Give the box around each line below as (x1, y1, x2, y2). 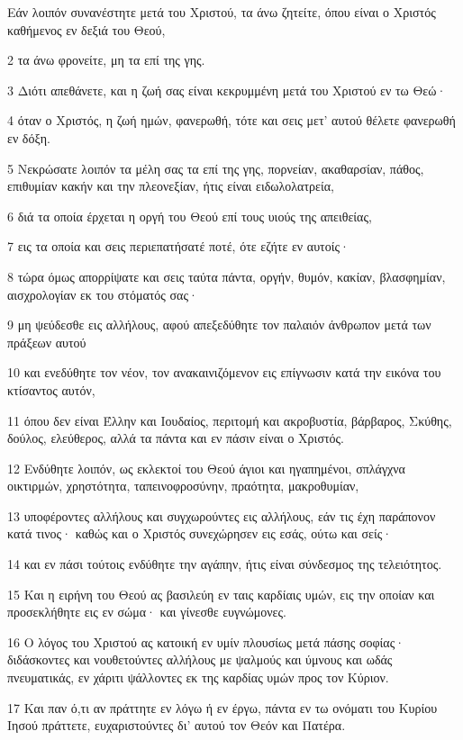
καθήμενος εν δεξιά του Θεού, (7, 20, 166, 39)
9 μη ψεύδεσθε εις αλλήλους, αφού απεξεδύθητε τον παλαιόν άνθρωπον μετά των (7, 315, 431, 334)
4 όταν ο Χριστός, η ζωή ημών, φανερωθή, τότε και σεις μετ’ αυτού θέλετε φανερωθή (7, 111, 456, 130)
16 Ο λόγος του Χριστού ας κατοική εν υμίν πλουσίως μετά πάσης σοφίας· (7, 632, 405, 651)
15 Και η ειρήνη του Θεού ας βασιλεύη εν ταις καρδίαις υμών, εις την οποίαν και (7, 584, 435, 603)
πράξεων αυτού (7, 332, 86, 351)
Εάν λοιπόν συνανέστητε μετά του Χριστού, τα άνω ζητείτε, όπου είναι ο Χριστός (7, 3, 436, 21)
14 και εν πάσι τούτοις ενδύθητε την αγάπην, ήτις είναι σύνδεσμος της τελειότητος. (7, 555, 442, 573)
